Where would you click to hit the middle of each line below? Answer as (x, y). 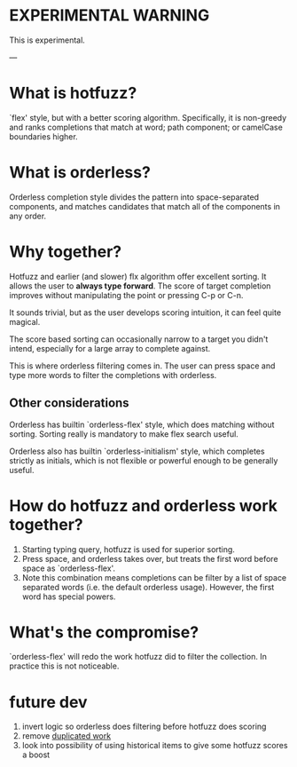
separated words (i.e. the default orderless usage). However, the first (148, 587)
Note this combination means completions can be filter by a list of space (154, 577)
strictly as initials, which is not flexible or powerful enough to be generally (144, 460)
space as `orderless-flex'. (69, 568)
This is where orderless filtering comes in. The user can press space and (142, 366)
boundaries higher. (43, 136)
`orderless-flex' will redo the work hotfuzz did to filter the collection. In (138, 657)
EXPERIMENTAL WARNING (109, 16)
